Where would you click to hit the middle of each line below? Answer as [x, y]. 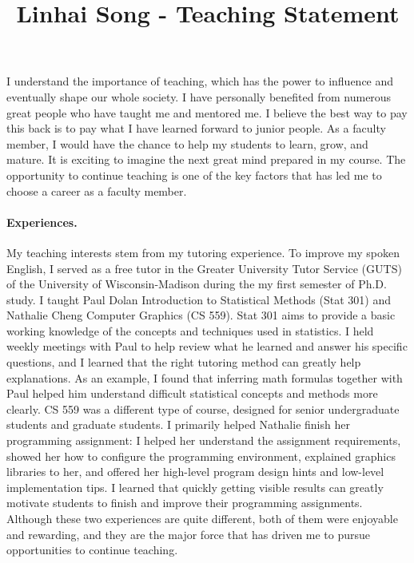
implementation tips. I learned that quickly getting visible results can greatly [195, 487]
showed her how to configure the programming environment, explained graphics [201, 456]
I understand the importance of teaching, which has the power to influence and [200, 81]
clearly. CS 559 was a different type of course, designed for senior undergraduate [203, 408]
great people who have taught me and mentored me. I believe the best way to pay [207, 112]
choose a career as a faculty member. [97, 190]
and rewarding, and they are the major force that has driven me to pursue [189, 534]
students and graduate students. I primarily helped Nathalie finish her [178, 424]
